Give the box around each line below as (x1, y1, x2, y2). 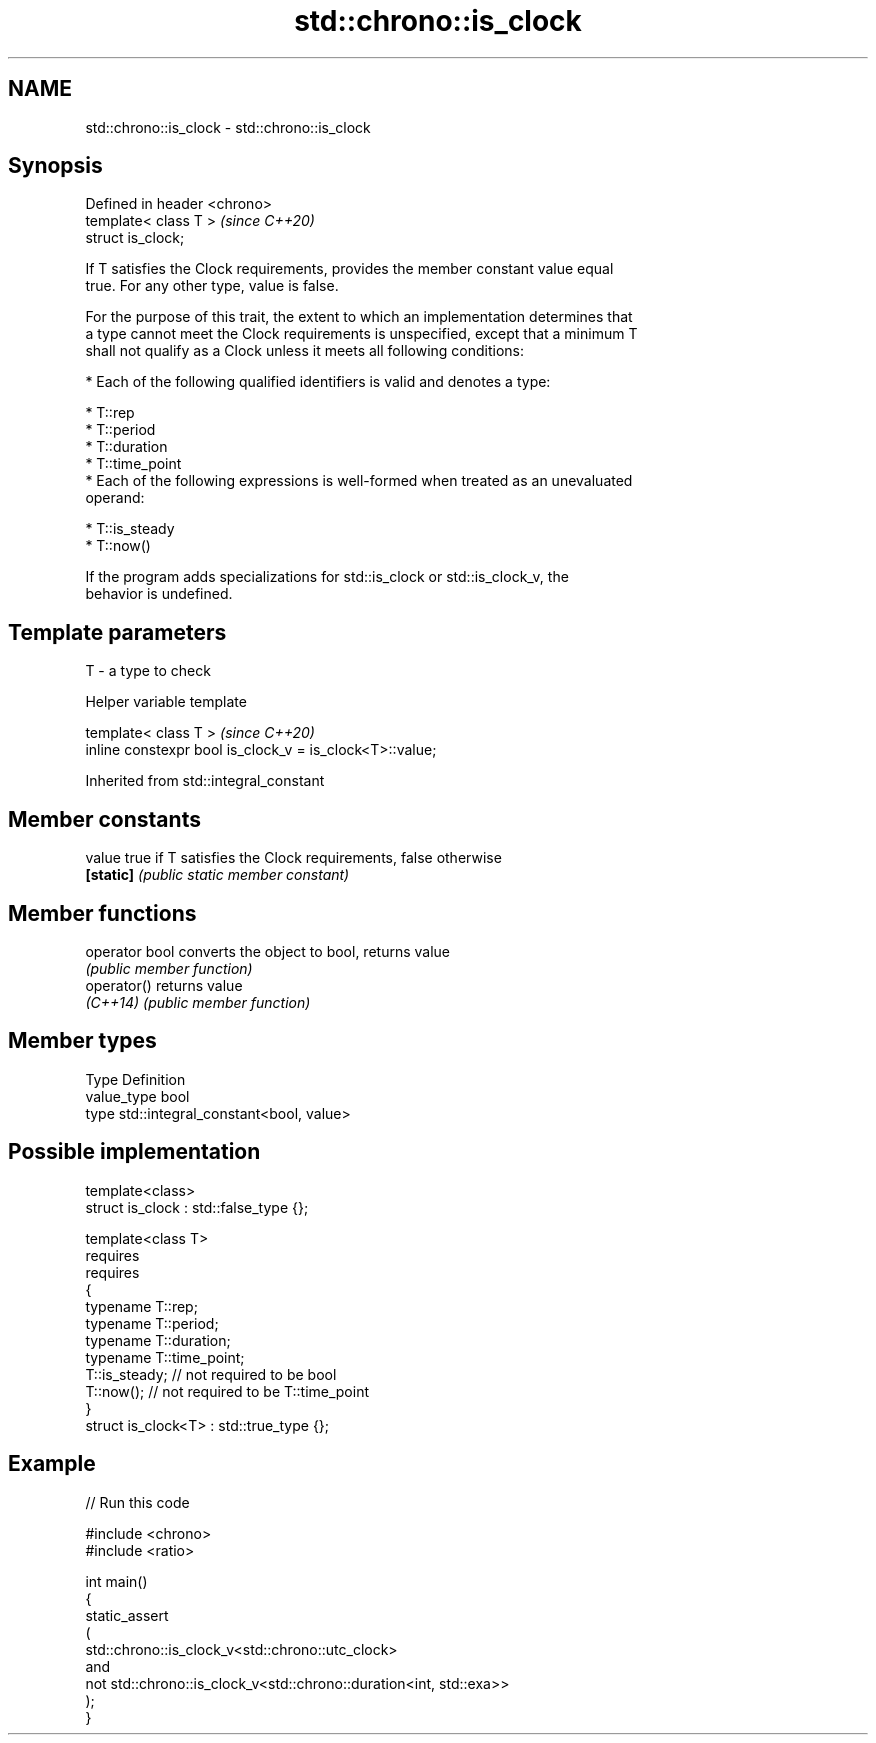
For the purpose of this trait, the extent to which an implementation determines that (85, 308, 633, 326)
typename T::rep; (85, 1297, 198, 1315)
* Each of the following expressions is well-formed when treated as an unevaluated (85, 472, 633, 490)
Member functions (8, 900, 197, 926)
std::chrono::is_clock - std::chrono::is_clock (85, 118, 371, 136)
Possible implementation (8, 1139, 261, 1165)
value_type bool (85, 1087, 190, 1105)
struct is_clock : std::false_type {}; (85, 1198, 309, 1216)
